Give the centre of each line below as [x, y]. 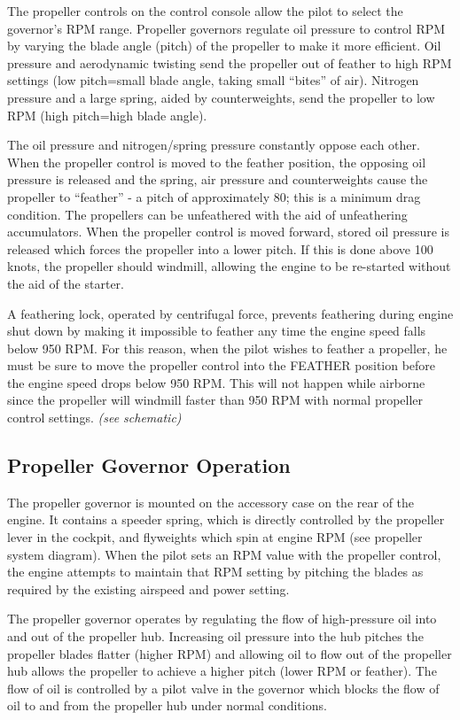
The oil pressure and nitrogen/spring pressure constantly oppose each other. [214, 145]
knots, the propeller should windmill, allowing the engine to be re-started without [229, 266]
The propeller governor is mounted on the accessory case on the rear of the [211, 502]
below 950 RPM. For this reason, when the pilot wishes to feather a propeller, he [227, 348]
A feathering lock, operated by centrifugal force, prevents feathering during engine [230, 313]
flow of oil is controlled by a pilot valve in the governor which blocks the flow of [223, 688]
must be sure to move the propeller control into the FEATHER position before [222, 365]
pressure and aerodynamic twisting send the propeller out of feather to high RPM [230, 62]
